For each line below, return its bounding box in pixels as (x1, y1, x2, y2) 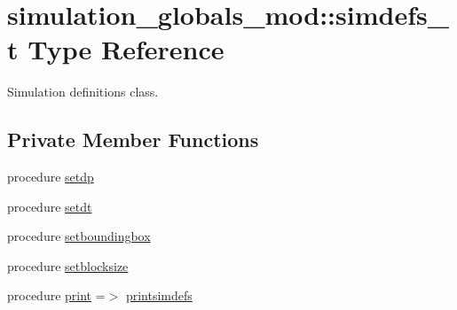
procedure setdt (7, 197, 92, 215)
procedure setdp (7, 167, 94, 186)
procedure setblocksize (7, 256, 129, 275)
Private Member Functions (7, 126, 259, 153)
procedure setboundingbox (7, 227, 151, 245)
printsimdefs (125, 286, 193, 305)
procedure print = (7, 286, 106, 305)
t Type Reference (7, 31, 225, 67)
